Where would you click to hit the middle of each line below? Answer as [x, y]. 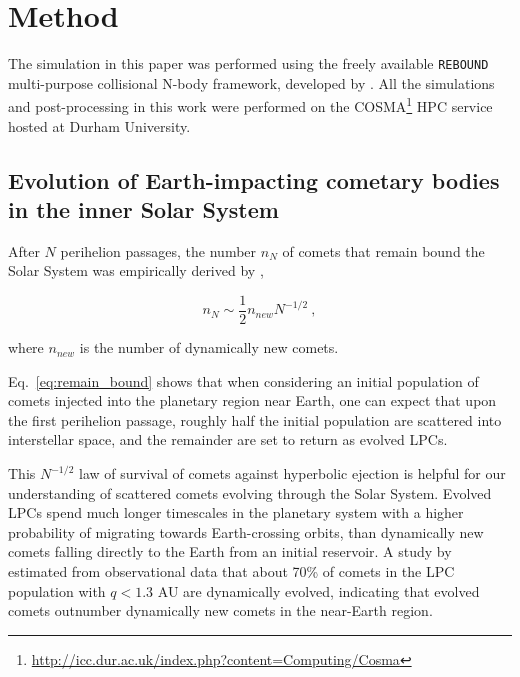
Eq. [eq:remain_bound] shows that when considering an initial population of [243, 380]
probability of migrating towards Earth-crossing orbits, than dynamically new [246, 531]
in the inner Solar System [143, 209]
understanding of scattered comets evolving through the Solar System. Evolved [250, 492]
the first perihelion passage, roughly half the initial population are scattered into [255, 419]
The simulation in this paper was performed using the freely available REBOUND [248, 63]
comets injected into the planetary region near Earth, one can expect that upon [252, 400]
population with [57, 590]
